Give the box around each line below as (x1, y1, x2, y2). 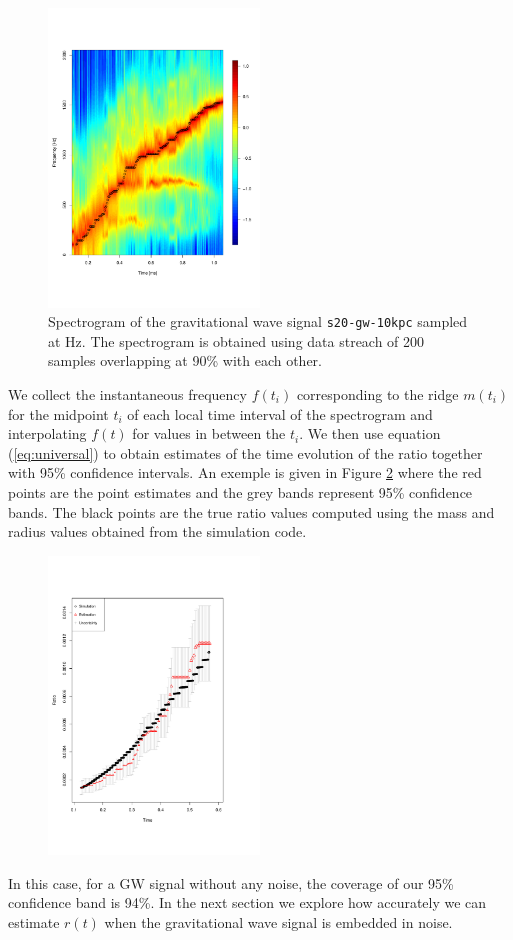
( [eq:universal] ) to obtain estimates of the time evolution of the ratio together (8, 442, 483, 463)
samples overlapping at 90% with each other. (48, 350, 322, 371)
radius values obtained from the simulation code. (8, 521, 307, 542)
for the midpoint (8, 403, 109, 424)
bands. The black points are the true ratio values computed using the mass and (8, 501, 495, 522)
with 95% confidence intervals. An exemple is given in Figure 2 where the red (8, 462, 482, 483)
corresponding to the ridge (296, 383, 459, 404)
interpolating (8, 423, 87, 444)
